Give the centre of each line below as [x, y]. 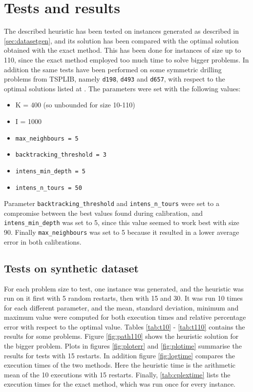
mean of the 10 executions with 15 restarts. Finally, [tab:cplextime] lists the [117, 374]
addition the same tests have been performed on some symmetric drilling [113, 69]
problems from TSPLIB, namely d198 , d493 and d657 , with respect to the [115, 79]
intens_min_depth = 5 [50, 171]
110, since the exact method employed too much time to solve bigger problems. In [126, 59]
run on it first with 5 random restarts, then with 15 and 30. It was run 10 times [124, 298]
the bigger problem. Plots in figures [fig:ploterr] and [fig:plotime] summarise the [123, 346]
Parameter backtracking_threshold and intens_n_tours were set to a [112, 203]
